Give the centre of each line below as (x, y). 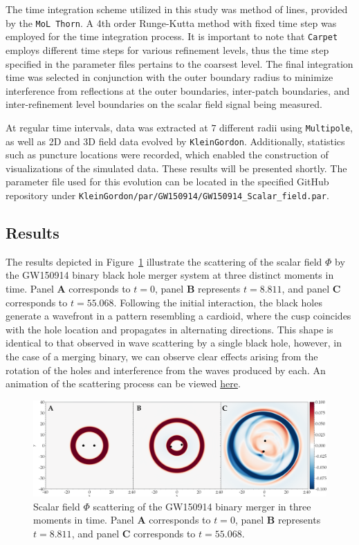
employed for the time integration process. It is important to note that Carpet (172, 36)
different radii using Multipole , (286, 127)
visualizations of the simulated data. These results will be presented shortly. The (176, 168)
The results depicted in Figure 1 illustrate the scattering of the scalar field (164, 261)
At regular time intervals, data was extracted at (107, 127)
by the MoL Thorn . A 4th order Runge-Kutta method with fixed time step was (171, 22)
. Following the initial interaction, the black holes (218, 302)
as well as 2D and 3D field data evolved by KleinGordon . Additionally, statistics (175, 141)
